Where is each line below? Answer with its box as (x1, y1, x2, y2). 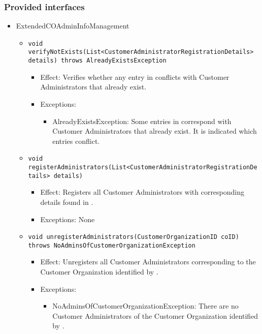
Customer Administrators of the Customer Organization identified (52, 310, 258, 321)
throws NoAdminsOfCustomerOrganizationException (28, 241, 195, 249)
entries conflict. (52, 135, 100, 146)
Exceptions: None (40, 214, 95, 224)
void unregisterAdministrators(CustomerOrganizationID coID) (28, 233, 239, 241)
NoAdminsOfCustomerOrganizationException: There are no (52, 300, 239, 311)
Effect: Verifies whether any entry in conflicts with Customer (40, 71, 230, 82)
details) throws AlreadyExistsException (28, 57, 167, 65)
